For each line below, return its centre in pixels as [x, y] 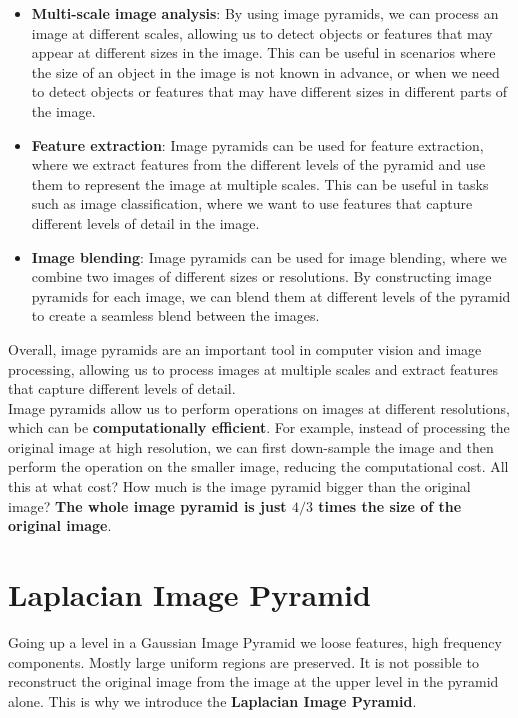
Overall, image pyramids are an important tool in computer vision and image [245, 348]
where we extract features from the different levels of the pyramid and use [258, 164]
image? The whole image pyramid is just [147, 505]
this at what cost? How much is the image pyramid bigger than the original [239, 486]
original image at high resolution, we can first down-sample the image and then [251, 446]
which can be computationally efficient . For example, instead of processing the [259, 427]
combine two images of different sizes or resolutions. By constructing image [261, 276]
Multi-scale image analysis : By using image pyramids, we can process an [265, 13]
